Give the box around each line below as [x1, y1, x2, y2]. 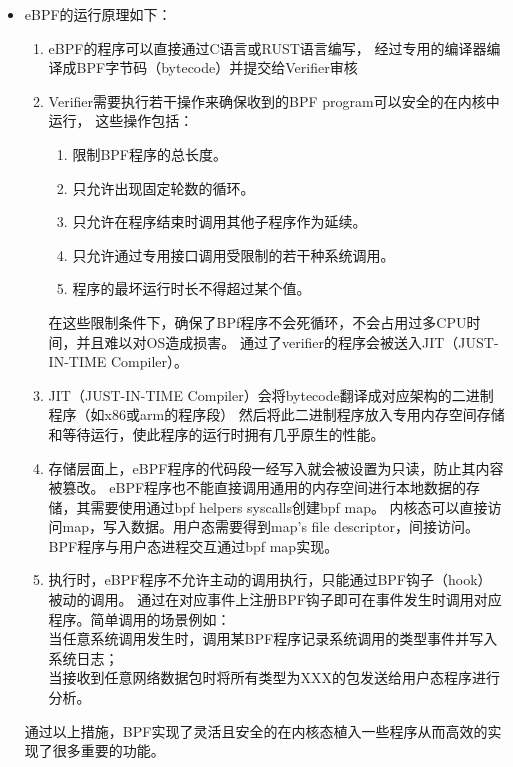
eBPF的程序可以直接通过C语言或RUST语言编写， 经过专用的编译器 [48, 37, 487, 58]
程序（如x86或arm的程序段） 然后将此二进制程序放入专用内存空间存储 [48, 404, 505, 425]
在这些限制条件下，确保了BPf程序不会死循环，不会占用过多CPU [48, 311, 467, 332]
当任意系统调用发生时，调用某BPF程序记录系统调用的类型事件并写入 [48, 628, 498, 649]
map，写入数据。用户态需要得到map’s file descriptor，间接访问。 [62, 516, 479, 537]
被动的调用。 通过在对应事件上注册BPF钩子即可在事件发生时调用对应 [48, 589, 502, 610]
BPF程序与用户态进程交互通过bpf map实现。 [48, 535, 339, 556]
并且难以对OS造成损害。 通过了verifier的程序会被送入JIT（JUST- [76, 331, 499, 352]
